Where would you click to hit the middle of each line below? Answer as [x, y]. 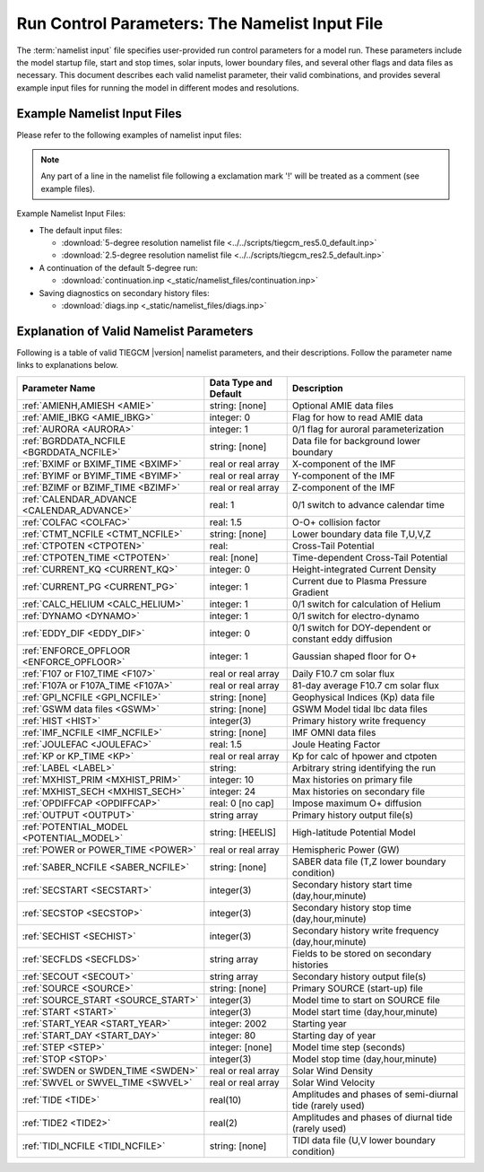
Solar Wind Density [333, 1071]
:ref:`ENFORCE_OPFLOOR [76, 651]
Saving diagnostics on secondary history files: [124, 293]
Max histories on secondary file [359, 792]
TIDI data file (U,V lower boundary [364, 1140]
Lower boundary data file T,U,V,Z [362, 534]
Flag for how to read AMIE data [357, 417]
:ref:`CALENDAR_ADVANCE [80, 499]
